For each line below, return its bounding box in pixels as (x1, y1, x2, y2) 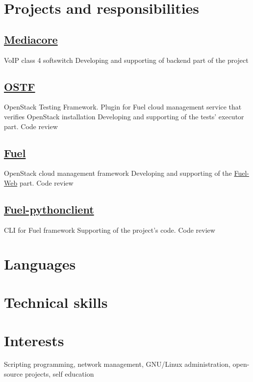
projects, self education (25, 368, 94, 379)
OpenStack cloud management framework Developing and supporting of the (4, 168, 232, 178)
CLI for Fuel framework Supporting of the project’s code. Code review (4, 224, 215, 235)
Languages (4, 253, 76, 273)
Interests (4, 330, 64, 351)
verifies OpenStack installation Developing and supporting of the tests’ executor (4, 111, 244, 121)
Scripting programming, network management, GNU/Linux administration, (4, 359, 230, 369)
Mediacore (4, 31, 58, 47)
